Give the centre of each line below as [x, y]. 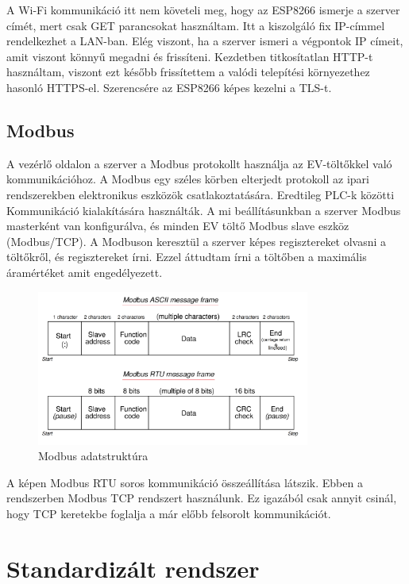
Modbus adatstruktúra [93, 456]
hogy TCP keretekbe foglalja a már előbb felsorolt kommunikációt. [169, 513]
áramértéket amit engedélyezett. [85, 272]
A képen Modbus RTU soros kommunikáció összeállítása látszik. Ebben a [185, 482]
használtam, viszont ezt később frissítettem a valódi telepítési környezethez [188, 72]
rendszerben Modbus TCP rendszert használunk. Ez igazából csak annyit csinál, [202, 498]
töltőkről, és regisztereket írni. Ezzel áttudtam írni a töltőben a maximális [187, 257]
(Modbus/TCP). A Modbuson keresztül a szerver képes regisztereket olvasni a [197, 241]
